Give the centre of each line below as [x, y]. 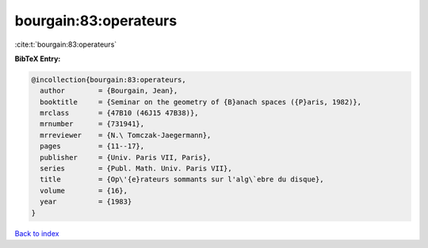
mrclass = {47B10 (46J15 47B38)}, [119, 113]
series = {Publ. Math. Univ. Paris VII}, [136, 169]
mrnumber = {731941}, [92, 124]
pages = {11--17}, [92, 146]
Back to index [37, 233]
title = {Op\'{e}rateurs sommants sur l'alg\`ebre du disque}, [182, 179]
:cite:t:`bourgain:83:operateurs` [66, 44]
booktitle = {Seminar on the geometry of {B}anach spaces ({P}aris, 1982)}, [201, 102]
